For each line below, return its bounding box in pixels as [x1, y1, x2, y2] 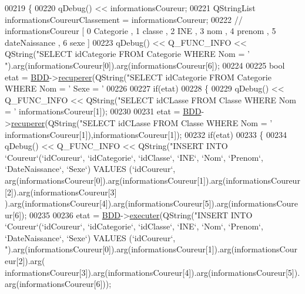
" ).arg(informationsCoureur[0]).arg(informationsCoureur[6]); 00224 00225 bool [5, 59, 285, 71]
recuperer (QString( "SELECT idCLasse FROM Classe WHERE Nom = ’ [11, 116, 273, 129]
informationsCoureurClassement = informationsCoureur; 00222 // [5, 13, 243, 25]
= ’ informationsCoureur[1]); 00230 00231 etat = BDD [5, 105, 202, 117]
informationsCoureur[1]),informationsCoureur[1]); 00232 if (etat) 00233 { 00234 [5, 128, 287, 140]
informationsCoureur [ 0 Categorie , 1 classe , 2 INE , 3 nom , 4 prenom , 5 [5, 25, 276, 37]
